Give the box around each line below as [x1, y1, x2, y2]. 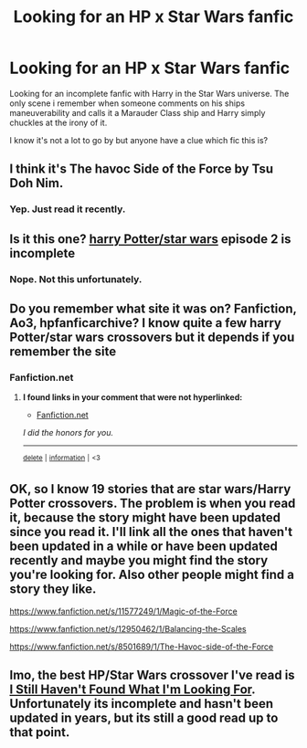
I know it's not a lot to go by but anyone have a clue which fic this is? [9, 134, 268, 145]
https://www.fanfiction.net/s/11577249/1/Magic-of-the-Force [9, 606, 238, 616]
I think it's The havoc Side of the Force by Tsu [9, 162, 274, 177]
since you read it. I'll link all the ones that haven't [9, 524, 293, 540]
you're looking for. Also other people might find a [9, 567, 295, 583]
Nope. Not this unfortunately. [9, 272, 143, 285]
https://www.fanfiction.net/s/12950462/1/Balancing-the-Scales [9, 623, 247, 634]
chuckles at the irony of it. [9, 117, 108, 128]
